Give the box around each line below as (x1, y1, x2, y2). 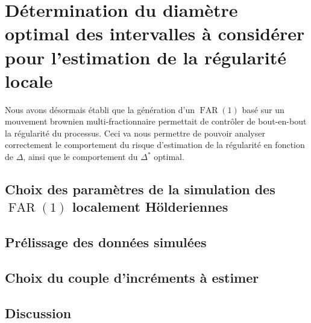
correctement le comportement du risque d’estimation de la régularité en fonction (5, 138, 305, 151)
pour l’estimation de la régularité (5, 45, 286, 69)
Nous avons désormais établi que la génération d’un (5, 103, 195, 115)
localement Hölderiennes (72, 197, 228, 216)
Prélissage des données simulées (5, 233, 207, 251)
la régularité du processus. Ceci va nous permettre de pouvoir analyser (5, 126, 265, 139)
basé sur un (242, 103, 284, 115)
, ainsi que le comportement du (23, 150, 138, 163)
